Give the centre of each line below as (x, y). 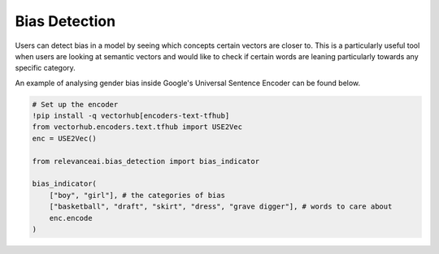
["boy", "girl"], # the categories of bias (137, 195)
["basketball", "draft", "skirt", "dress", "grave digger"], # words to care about (221, 207)
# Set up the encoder (75, 104)
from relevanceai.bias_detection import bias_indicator (146, 161)
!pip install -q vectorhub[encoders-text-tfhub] (131, 116)
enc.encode (71, 218)
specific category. (46, 68)
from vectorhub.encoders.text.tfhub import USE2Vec (137, 127)
